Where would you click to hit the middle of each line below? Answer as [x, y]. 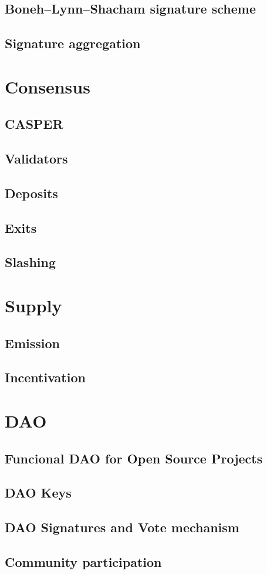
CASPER [34, 124]
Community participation [83, 561]
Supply [33, 306]
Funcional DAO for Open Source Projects [134, 458]
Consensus [48, 86]
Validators [36, 158]
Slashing [31, 262]
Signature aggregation [73, 43]
